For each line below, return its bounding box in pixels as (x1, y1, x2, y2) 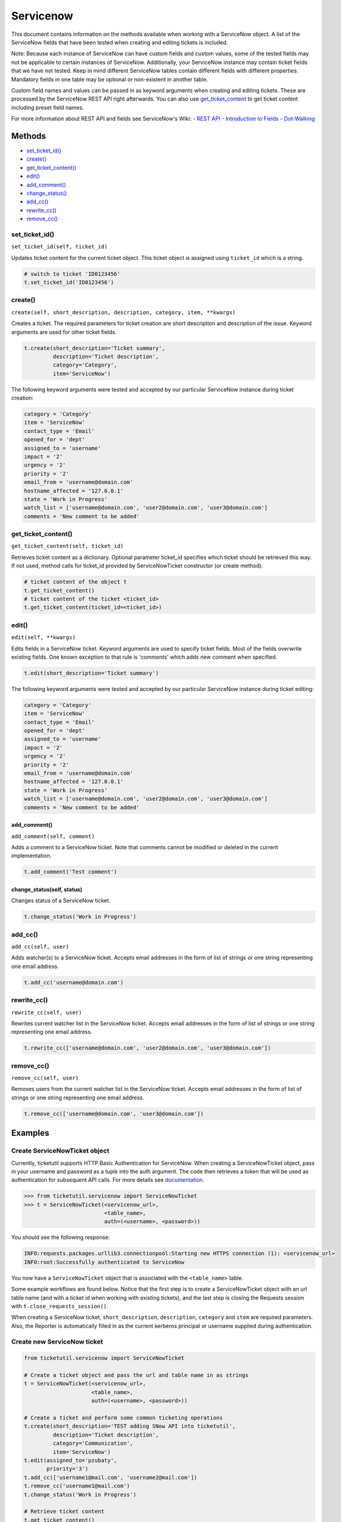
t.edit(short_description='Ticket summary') (24, 670, 159, 676)
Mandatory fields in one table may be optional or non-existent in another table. (11, 75, 208, 83)
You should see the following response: (11, 1233, 111, 1241)
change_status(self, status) (11, 886, 83, 893)
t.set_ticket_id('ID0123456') (24, 279, 114, 286)
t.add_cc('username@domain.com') (24, 979, 124, 986)
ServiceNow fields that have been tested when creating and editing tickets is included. (11, 38, 228, 46)
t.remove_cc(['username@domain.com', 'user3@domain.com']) (24, 1110, 204, 1117)
